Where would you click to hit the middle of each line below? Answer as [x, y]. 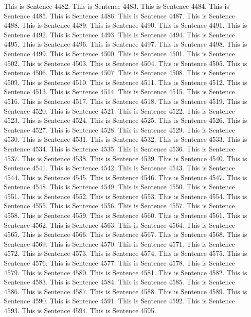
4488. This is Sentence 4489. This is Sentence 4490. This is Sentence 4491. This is [125, 25]
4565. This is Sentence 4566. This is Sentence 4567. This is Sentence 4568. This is [125, 234]
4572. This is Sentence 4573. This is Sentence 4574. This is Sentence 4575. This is [125, 253]
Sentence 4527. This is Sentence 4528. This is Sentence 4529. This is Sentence [119, 129]
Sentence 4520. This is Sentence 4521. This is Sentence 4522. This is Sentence [119, 110]
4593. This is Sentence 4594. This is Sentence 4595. [80, 310]
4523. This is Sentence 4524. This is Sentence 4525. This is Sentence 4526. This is [125, 120]
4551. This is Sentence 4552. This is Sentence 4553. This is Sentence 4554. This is [125, 196]
